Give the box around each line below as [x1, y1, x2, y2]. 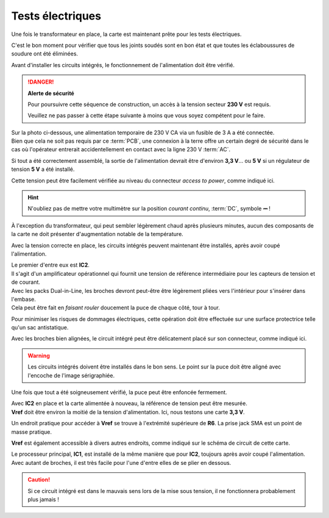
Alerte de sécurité [27, 89, 74, 97]
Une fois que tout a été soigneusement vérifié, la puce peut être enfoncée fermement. [11, 389, 228, 396]
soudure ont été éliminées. [11, 50, 79, 57]
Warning [27, 351, 50, 359]
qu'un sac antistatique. [11, 324, 69, 331]
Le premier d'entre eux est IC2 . [11, 261, 90, 268]
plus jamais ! [27, 495, 59, 503]
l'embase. [11, 295, 36, 303]
